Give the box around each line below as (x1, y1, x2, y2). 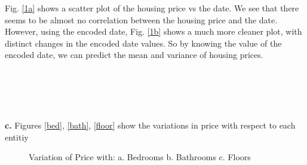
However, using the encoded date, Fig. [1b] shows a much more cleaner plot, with (5, 25, 302, 38)
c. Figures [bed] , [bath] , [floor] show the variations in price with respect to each (5, 118, 296, 131)
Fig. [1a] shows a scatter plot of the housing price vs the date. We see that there (5, 2, 299, 14)
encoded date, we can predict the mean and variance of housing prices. (5, 48, 263, 61)
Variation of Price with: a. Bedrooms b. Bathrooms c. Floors (29, 151, 251, 163)
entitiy (5, 130, 29, 143)
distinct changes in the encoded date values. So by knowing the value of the (5, 36, 282, 49)
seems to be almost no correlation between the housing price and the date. (5, 13, 278, 26)
